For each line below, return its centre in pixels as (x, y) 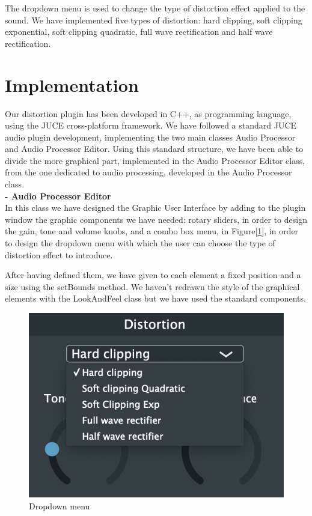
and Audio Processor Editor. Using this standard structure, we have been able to (154, 149)
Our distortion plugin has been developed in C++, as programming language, (148, 113)
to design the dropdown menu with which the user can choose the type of (140, 243)
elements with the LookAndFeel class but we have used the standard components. (155, 298)
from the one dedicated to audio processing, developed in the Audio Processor (148, 172)
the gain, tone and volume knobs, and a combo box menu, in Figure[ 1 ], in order (152, 231)
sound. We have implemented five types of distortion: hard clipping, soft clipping (154, 20)
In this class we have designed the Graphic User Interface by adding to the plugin (155, 208)
